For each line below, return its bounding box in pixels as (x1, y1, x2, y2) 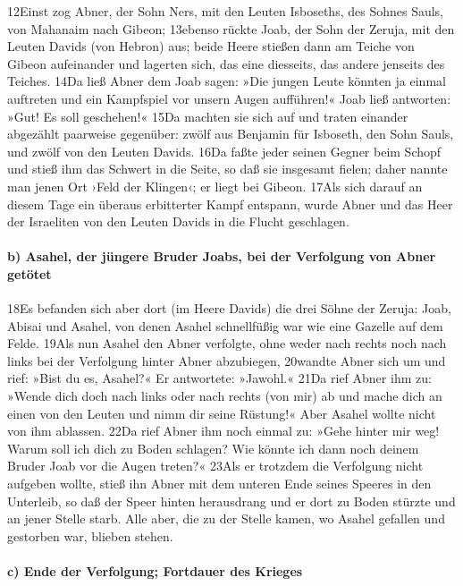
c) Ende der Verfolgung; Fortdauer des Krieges (7, 562, 303, 581)
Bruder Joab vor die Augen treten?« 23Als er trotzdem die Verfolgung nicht (7, 456, 424, 475)
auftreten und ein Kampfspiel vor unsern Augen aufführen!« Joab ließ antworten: (7, 89, 451, 107)
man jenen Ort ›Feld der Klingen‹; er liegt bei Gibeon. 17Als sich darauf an (7, 176, 423, 195)
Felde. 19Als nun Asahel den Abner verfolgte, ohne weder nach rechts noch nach (7, 334, 447, 352)
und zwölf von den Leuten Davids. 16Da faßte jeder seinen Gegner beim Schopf (7, 141, 442, 160)
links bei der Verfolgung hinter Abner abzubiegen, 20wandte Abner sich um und (7, 351, 446, 369)
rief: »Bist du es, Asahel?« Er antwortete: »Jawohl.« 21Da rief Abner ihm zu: (7, 369, 432, 387)
